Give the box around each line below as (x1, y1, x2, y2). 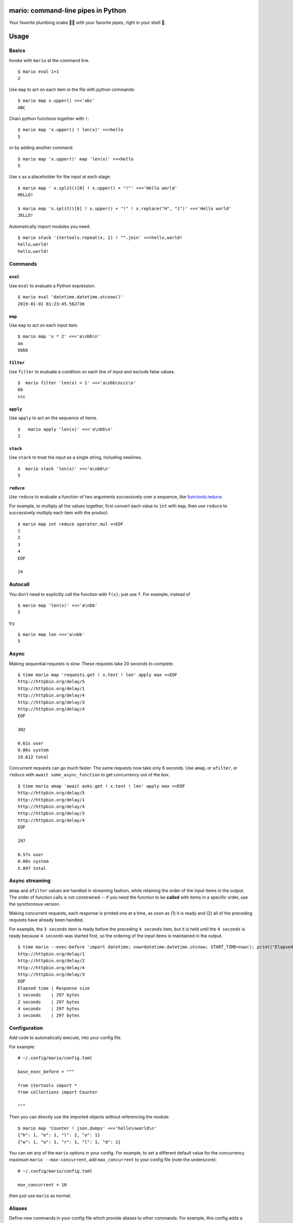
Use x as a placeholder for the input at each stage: (9, 174, 111, 180)
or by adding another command (9, 145, 73, 151)
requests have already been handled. (9, 917, 84, 923)
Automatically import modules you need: (9, 223, 90, 229)
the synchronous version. (9, 901, 61, 907)
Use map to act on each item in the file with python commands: (9, 86, 135, 92)
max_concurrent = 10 (18, 1182, 67, 1187)
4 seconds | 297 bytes (18, 1006, 80, 1011)
